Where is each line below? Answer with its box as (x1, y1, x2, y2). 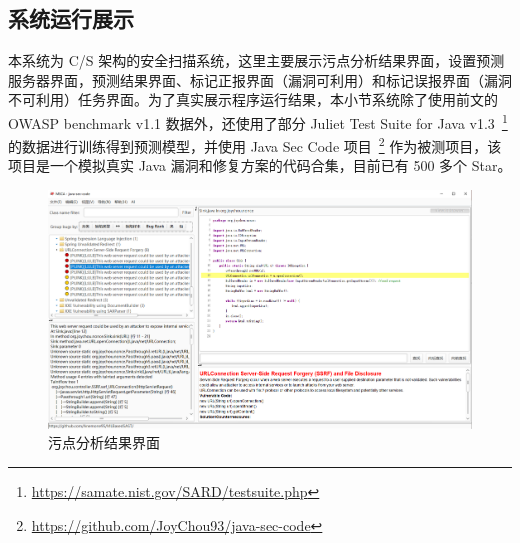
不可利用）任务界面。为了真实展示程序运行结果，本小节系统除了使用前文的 (8, 89, 498, 110)
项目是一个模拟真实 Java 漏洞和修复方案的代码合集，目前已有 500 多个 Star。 (8, 155, 512, 176)
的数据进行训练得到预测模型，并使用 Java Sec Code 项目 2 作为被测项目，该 (8, 133, 502, 156)
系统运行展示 (8, 3, 134, 34)
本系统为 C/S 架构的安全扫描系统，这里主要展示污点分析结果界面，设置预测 (8, 50, 505, 71)
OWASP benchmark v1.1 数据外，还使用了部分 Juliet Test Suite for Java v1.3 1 (8, 109, 508, 133)
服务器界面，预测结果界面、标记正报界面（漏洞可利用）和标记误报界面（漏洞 (8, 69, 512, 90)
